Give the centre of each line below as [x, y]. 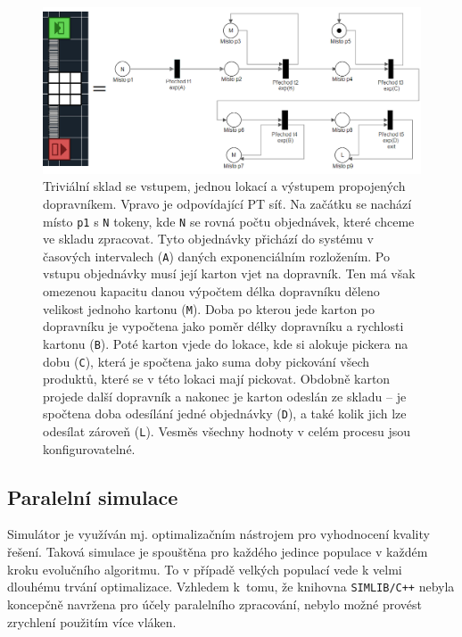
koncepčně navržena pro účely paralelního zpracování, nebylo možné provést [214, 604]
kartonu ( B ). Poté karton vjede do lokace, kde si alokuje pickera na [226, 343]
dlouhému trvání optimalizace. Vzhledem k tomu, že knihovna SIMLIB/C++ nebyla [231, 587]
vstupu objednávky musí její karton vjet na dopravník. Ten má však [229, 273]
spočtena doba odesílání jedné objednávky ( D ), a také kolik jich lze [225, 414]
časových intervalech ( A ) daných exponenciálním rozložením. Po [217, 256]
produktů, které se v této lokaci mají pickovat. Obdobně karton [217, 379]
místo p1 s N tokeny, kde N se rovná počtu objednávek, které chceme [229, 221]
